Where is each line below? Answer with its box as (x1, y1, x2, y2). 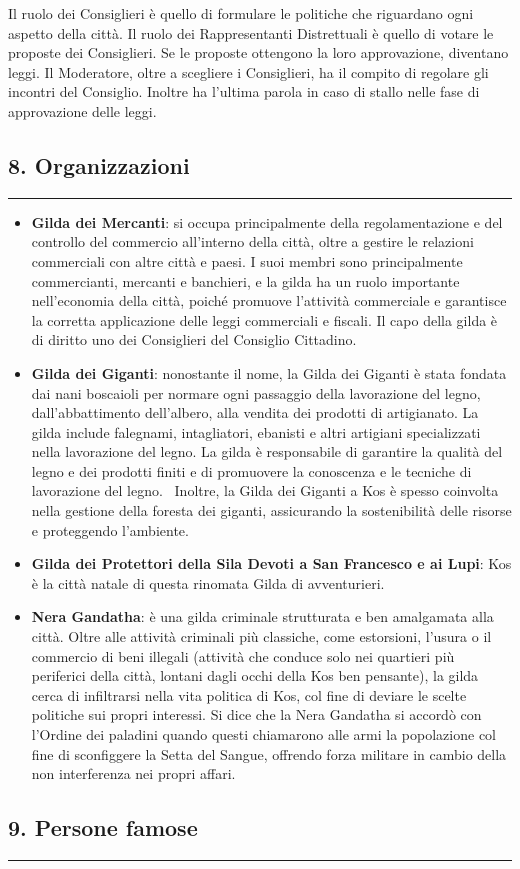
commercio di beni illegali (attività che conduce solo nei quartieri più (31, 645, 455, 666)
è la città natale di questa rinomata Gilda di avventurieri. (31, 572, 385, 593)
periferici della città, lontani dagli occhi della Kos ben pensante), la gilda (31, 665, 479, 686)
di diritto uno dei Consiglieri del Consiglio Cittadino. (31, 329, 357, 350)
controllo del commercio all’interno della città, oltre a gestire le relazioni (31, 231, 474, 252)
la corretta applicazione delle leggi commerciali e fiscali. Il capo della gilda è (31, 309, 498, 330)
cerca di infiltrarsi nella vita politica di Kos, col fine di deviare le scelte (31, 684, 467, 705)
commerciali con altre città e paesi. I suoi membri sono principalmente (31, 250, 463, 271)
